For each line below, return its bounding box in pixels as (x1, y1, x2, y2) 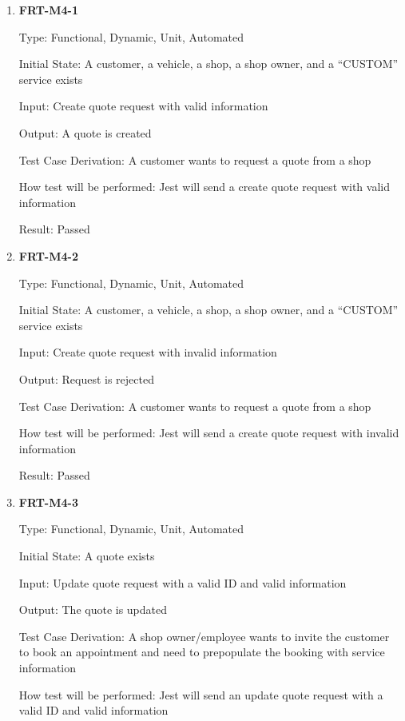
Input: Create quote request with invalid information (18, 344, 277, 360)
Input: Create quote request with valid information (18, 98, 268, 114)
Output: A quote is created (18, 124, 152, 141)
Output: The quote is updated (18, 601, 168, 618)
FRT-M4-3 (18, 493, 78, 510)
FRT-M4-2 (18, 247, 78, 264)
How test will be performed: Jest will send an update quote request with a (18, 686, 383, 703)
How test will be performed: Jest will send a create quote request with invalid (18, 424, 399, 441)
